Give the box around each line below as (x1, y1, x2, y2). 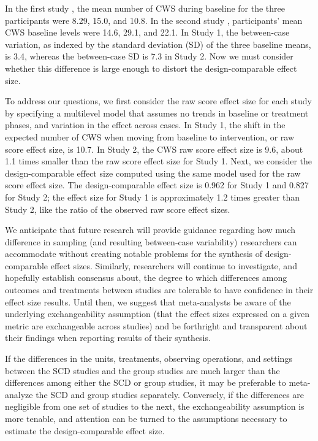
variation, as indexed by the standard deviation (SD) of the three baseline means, (5, 37, 311, 50)
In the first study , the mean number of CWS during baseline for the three (5, 2, 286, 14)
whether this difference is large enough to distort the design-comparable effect (5, 61, 297, 74)
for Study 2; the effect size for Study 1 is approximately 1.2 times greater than (5, 190, 300, 203)
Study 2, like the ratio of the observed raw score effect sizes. (5, 202, 230, 215)
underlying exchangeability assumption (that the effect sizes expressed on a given (5, 307, 310, 320)
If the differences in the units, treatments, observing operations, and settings (5, 352, 292, 365)
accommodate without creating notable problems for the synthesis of (5, 247, 263, 260)
